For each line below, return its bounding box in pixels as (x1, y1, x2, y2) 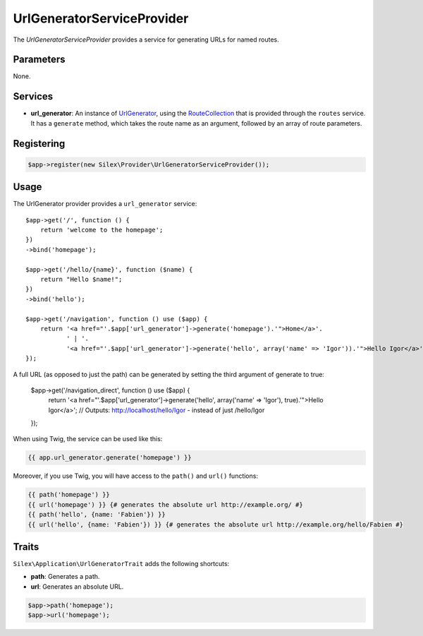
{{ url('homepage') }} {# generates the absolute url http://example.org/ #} (27, 500, 303, 508)
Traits (13, 541, 39, 553)
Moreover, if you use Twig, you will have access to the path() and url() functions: (13, 472, 259, 480)
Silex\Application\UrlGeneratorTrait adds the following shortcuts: (13, 560, 230, 568)
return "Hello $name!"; (39, 275, 123, 283)
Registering (13, 138, 66, 150)
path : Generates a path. (30, 572, 100, 581)
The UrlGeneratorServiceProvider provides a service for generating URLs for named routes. (13, 35, 279, 44)
